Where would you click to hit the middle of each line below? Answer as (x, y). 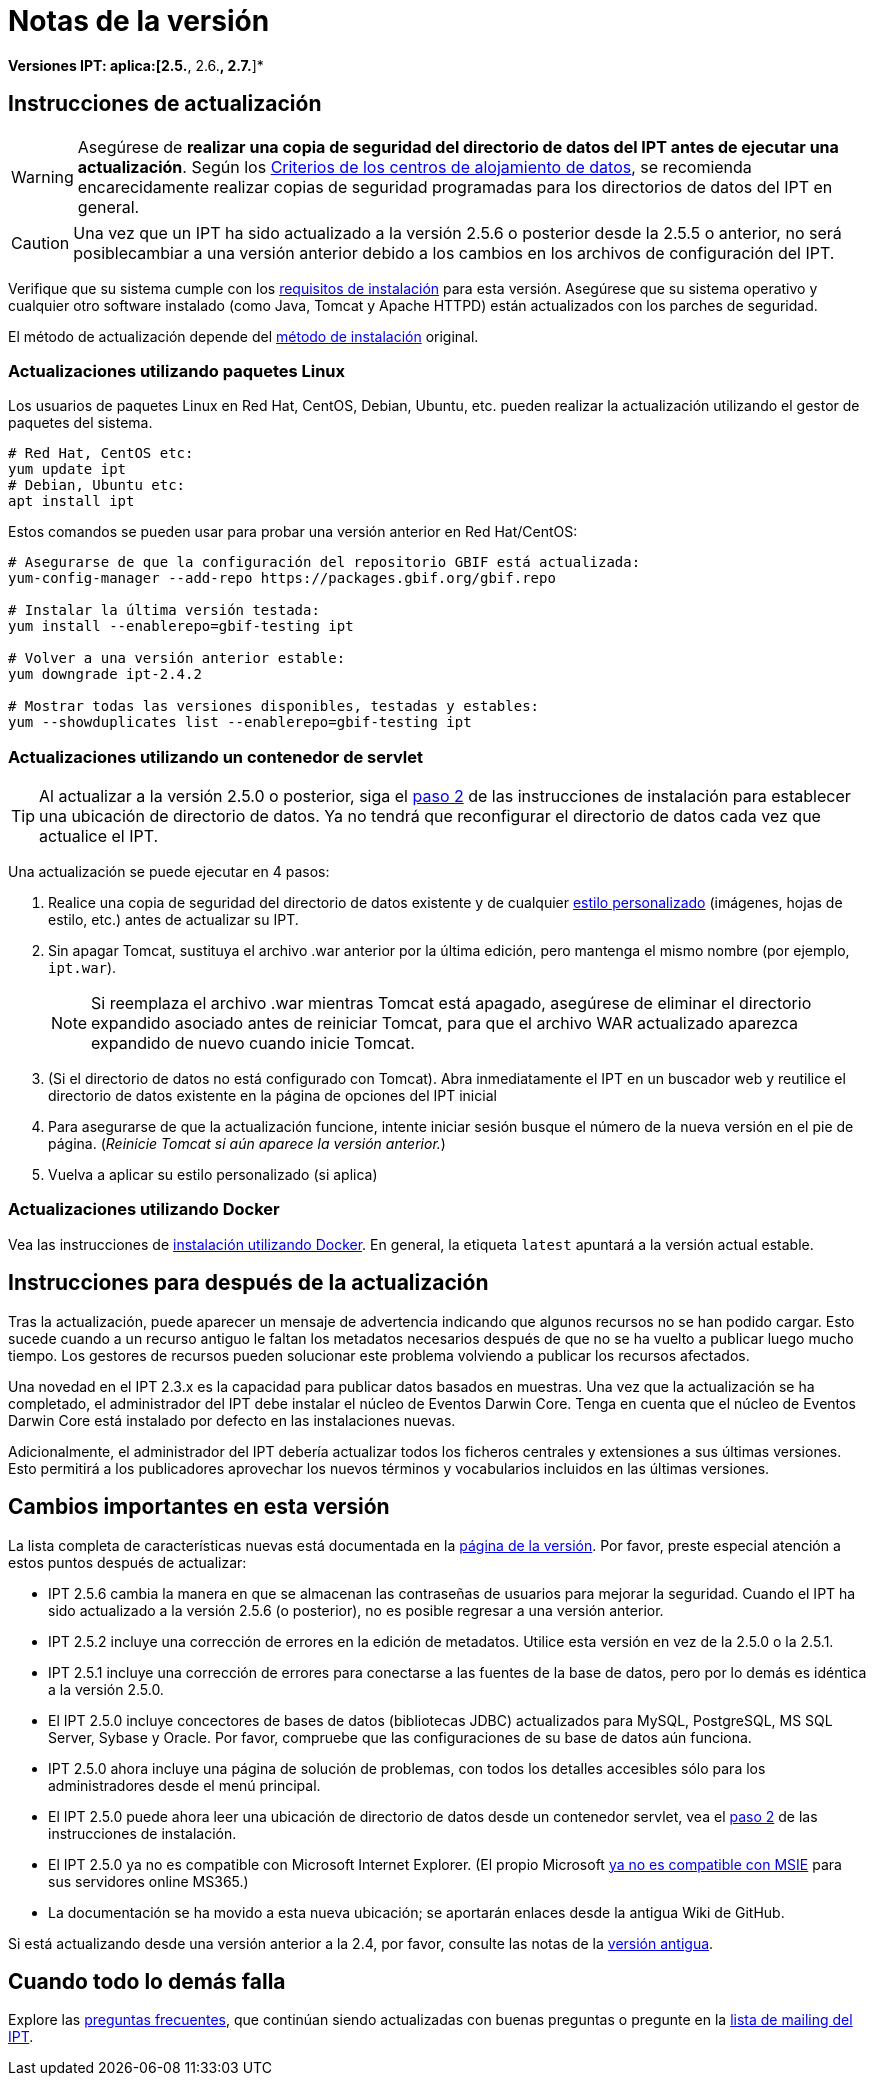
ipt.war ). (82, 968)
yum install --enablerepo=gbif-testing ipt (181, 626)
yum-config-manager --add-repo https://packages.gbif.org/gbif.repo (282, 578)
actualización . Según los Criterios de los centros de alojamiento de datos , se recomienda (414, 166)
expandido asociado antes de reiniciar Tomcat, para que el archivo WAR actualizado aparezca (445, 1023)
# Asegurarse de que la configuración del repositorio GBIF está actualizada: (324, 562)
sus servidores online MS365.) (148, 1881)
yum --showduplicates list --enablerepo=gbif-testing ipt (240, 722)
